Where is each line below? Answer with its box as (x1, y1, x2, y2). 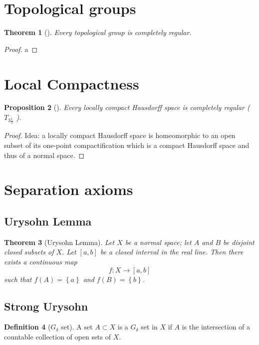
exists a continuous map (4, 256, 77, 266)
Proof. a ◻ (4, 43, 38, 54)
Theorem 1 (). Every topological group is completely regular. (4, 27, 192, 37)
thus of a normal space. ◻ (4, 149, 85, 160)
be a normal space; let (125, 236, 192, 247)
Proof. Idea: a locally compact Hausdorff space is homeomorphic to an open (4, 130, 236, 140)
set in (141, 321, 158, 332)
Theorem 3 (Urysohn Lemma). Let (4, 236, 115, 247)
